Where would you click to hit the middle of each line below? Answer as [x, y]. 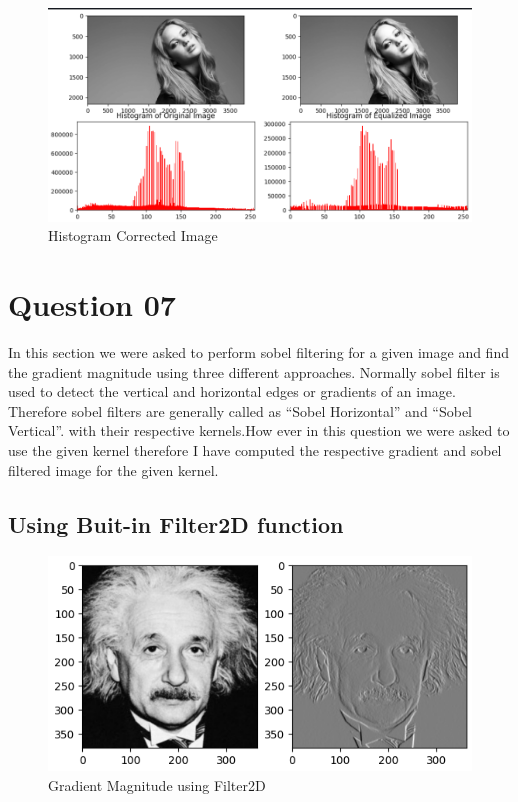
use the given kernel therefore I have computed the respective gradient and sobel [255, 450]
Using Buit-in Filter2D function [176, 523]
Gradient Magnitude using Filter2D [157, 784]
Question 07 [92, 304]
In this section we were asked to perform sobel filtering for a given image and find [258, 352]
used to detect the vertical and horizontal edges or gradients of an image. [232, 391]
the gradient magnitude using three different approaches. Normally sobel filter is [254, 371]
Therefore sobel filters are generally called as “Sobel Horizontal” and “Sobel [240, 410]
